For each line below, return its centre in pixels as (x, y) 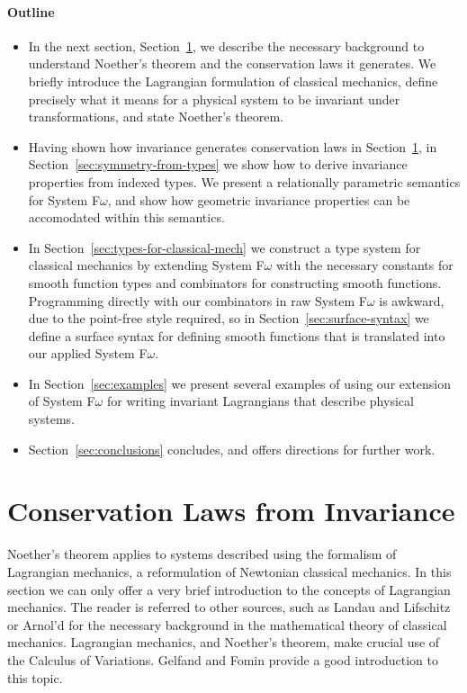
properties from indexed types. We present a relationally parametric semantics (244, 181)
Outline (31, 11)
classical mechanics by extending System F (146, 265)
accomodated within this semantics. (126, 217)
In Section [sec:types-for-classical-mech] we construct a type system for (225, 247)
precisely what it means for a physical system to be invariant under (214, 99)
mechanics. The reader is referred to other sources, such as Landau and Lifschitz (229, 607)
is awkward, (412, 300)
